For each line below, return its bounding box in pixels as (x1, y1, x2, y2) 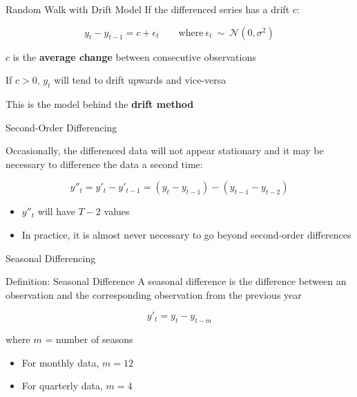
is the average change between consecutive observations (12, 49, 256, 64)
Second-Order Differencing (6, 120, 117, 134)
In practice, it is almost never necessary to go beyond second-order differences (21, 227, 351, 241)
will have (37, 204, 75, 219)
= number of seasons (45, 332, 133, 347)
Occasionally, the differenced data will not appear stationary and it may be (6, 143, 324, 158)
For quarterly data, (21, 378, 103, 393)
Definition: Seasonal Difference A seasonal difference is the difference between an (6, 274, 347, 288)
